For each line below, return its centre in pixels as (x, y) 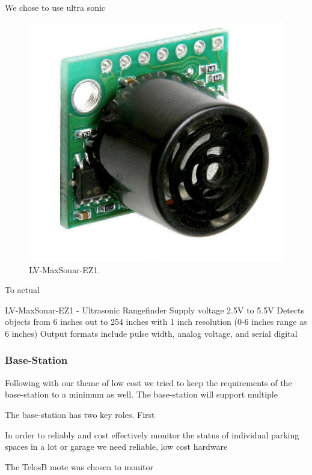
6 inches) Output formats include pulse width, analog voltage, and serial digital (151, 333)
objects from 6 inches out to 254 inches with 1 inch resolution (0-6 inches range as (156, 322)
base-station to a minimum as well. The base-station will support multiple (141, 394)
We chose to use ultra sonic (55, 7)
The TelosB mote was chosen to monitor (79, 466)
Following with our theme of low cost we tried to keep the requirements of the (148, 382)
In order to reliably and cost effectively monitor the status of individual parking (152, 434)
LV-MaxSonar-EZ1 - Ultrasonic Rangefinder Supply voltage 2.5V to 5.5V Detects (155, 310)
